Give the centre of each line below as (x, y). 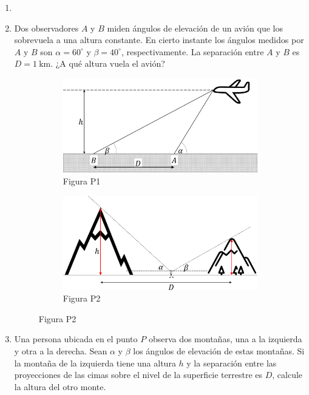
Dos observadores (46, 28)
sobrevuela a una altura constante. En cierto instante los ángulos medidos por (159, 40)
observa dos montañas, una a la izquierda (225, 339)
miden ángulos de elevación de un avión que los (195, 28)
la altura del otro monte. (60, 386)
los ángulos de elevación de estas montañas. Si (219, 351)
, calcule (287, 375)
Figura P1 (82, 181)
